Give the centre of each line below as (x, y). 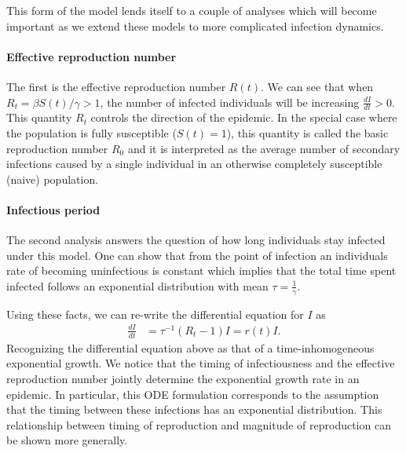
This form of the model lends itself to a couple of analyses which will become (192, 10)
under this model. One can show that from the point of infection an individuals (197, 255)
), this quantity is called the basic (307, 133)
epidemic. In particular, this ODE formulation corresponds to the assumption (193, 394)
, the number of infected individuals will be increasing (230, 102)
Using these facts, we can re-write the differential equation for (155, 314)
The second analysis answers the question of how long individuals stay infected (196, 240)
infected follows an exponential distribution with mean (137, 285)
